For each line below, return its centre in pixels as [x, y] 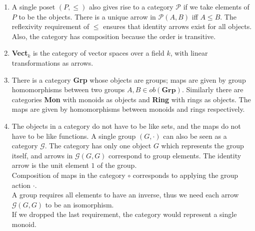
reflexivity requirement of [50, 26]
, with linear [189, 53]
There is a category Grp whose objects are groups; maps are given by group [129, 79]
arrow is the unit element [50, 165]
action [21, 185]
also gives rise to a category [131, 7]
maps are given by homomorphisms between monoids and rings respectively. [128, 109]
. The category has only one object [98, 146]
